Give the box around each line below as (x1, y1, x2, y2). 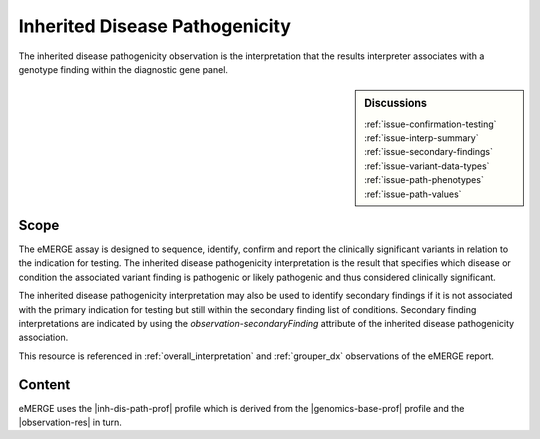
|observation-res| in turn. (18, 416, 122, 429)
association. (18, 331, 69, 344)
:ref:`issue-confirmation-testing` (364, 118, 497, 130)
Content (18, 376, 71, 393)
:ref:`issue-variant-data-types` (364, 160, 490, 172)
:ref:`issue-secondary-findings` (364, 146, 494, 158)
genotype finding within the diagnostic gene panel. (18, 63, 229, 75)
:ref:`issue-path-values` (364, 188, 462, 200)
